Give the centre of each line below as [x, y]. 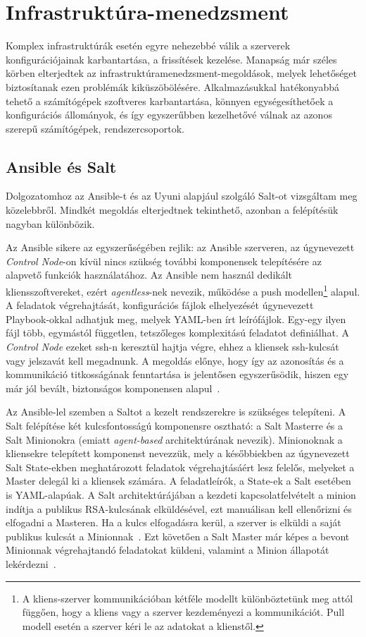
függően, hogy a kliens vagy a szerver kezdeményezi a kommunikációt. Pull [183, 612]
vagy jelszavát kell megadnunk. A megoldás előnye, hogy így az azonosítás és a [175, 360]
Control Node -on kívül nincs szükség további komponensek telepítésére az [164, 261]
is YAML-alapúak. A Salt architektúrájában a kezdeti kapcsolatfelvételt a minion [181, 495]
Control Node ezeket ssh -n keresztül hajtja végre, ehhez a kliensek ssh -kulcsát [172, 347]
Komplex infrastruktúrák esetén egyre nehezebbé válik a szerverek [148, 45]
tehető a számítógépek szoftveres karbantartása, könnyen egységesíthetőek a [170, 101]
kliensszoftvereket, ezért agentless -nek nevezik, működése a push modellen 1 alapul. [183, 290]
